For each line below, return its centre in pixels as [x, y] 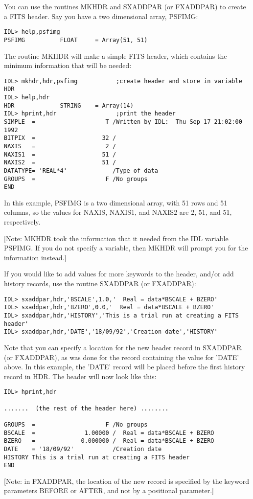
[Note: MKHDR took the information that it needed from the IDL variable [116, 238]
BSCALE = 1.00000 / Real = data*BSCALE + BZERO [109, 433]
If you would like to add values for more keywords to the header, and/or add [119, 274]
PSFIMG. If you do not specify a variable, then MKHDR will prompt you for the [126, 248]
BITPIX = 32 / [60, 138]
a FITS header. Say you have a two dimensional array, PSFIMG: [101, 16]
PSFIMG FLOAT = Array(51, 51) [76, 40]
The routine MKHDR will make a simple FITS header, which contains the [115, 56]
